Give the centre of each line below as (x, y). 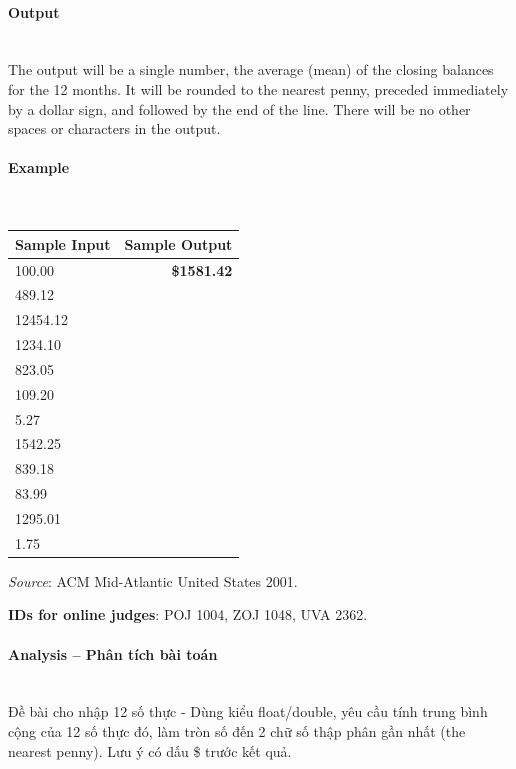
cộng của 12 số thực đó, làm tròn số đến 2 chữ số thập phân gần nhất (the (237, 731)
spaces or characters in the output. (114, 128)
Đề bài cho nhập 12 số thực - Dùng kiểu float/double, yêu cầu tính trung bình (248, 711)
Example (39, 167)
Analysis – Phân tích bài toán (113, 653)
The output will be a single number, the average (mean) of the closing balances (251, 69)
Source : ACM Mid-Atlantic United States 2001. (153, 580)
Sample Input (63, 243)
